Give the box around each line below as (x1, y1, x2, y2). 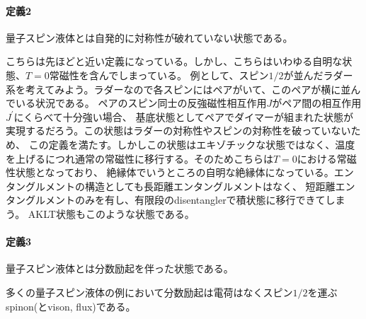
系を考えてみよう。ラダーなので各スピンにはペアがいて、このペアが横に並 (6, 81, 351, 96)
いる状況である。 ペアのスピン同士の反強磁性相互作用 (15, 95, 267, 110)
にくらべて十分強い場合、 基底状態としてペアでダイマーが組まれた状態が (13, 109, 354, 124)
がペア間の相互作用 (272, 95, 362, 110)
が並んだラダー (283, 67, 353, 82)
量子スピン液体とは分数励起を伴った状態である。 (6, 261, 234, 276)
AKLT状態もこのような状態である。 (28, 206, 195, 221)
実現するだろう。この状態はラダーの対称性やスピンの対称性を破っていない (6, 123, 351, 138)
